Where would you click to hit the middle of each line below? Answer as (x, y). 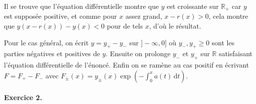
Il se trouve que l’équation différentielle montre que (82, 6)
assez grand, (144, 16)
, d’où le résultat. (175, 26)
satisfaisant (235, 53)
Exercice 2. (23, 97)
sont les (223, 42)
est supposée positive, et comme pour (61, 16)
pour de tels (125, 26)
